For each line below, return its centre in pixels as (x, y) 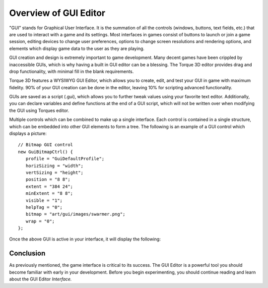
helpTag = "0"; (44, 207)
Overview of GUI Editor (57, 13)
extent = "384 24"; (49, 186)
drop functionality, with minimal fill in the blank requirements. (71, 71)
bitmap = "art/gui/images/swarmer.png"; (75, 214)
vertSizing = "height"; (55, 173)
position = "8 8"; (48, 179)
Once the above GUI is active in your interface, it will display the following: (85, 239)
